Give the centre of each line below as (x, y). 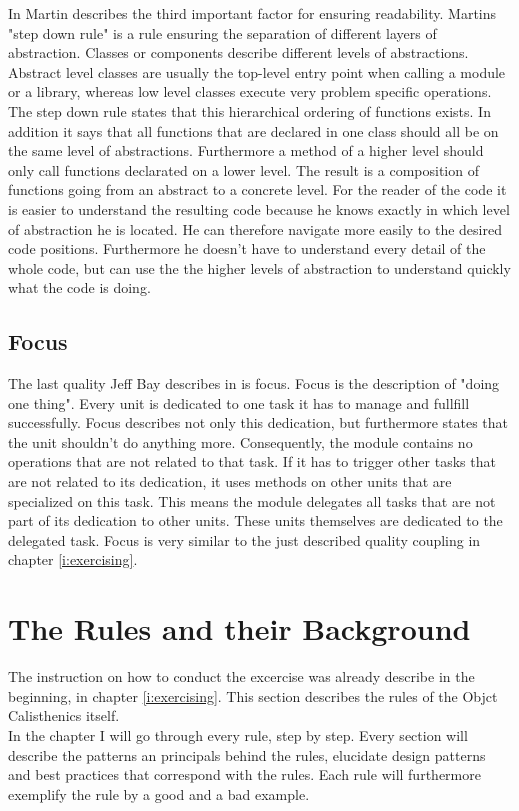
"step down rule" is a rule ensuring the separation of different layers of (222, 32)
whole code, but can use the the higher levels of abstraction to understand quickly (259, 267)
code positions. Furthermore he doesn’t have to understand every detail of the (247, 248)
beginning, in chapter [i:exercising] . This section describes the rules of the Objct (253, 695)
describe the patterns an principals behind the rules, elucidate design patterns (247, 754)
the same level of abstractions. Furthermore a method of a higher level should (246, 150)
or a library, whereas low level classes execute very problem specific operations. (250, 91)
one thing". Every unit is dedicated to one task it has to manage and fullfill (239, 402)
